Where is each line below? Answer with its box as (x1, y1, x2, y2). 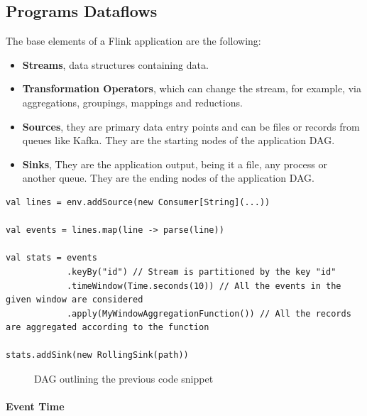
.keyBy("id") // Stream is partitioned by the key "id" (66, 266, 336, 277)
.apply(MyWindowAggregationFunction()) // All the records (66, 308, 351, 319)
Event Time (6, 399, 65, 414)
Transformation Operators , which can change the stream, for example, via (22, 81, 361, 96)
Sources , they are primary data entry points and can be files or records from (22, 119, 360, 133)
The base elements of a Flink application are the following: (6, 33, 261, 48)
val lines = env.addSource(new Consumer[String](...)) (6, 197, 270, 207)
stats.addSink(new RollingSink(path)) (6, 350, 189, 361)
